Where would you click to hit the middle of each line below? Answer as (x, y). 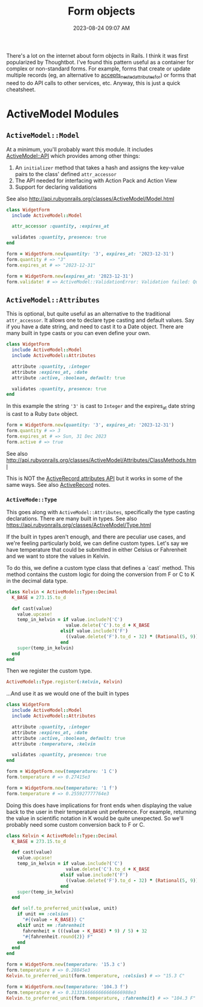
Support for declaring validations (56, 187)
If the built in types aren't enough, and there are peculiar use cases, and (96, 537)
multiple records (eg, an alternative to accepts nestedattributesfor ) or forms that (101, 76)
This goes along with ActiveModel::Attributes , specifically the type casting (101, 512)
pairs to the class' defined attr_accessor (66, 174)
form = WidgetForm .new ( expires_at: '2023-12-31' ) (70, 276)
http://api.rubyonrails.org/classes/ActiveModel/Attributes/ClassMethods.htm (101, 460)
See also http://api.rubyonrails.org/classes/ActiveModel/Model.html (90, 198)
